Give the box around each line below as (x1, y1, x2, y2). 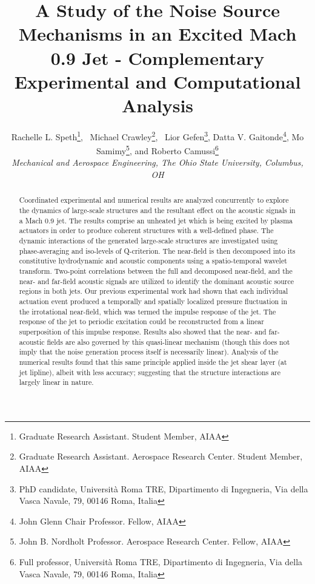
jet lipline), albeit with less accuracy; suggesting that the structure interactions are (19, 367, 281, 377)
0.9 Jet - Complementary (50, 45, 265, 70)
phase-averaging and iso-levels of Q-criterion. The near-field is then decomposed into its (19, 245, 296, 256)
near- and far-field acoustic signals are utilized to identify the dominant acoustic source (19, 276, 294, 286)
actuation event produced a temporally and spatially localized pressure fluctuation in (19, 296, 288, 306)
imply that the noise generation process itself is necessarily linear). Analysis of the (19, 347, 279, 357)
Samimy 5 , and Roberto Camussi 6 (96, 143, 219, 157)
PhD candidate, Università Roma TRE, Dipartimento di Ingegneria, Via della (19, 482, 308, 495)
